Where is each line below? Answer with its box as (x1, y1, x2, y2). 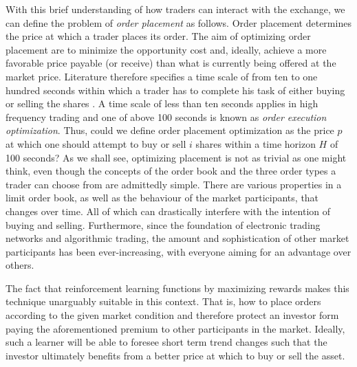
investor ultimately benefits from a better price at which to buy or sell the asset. (6, 348, 345, 362)
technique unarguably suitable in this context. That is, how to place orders (6, 294, 321, 309)
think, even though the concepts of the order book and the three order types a (6, 164, 336, 178)
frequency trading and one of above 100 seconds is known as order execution (6, 109, 327, 124)
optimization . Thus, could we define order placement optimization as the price (6, 123, 334, 137)
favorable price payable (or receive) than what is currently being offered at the (6, 56, 336, 70)
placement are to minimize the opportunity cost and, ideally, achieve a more (6, 42, 327, 56)
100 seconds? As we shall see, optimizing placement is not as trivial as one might (6, 150, 347, 164)
